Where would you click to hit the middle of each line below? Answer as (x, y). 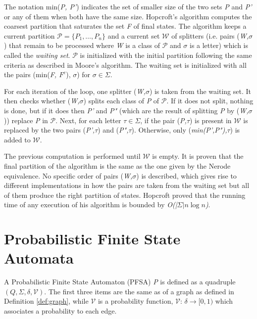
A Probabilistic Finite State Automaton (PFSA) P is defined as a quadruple (120, 282)
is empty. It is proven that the (198, 156)
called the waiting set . (37, 55)
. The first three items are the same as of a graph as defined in (139, 291)
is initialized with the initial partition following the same (166, 55)
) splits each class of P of (121, 101)
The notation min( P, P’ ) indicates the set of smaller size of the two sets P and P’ (128, 6)
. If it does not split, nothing (210, 101)
